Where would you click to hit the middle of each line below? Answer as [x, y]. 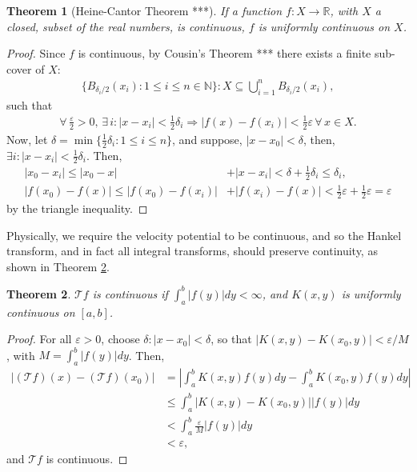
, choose [120, 339]
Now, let [27, 139]
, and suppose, [207, 139]
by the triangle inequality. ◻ [77, 208]
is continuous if [130, 293]
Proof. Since [36, 53]
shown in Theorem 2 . [58, 266]
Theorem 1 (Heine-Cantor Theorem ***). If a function [144, 10]
